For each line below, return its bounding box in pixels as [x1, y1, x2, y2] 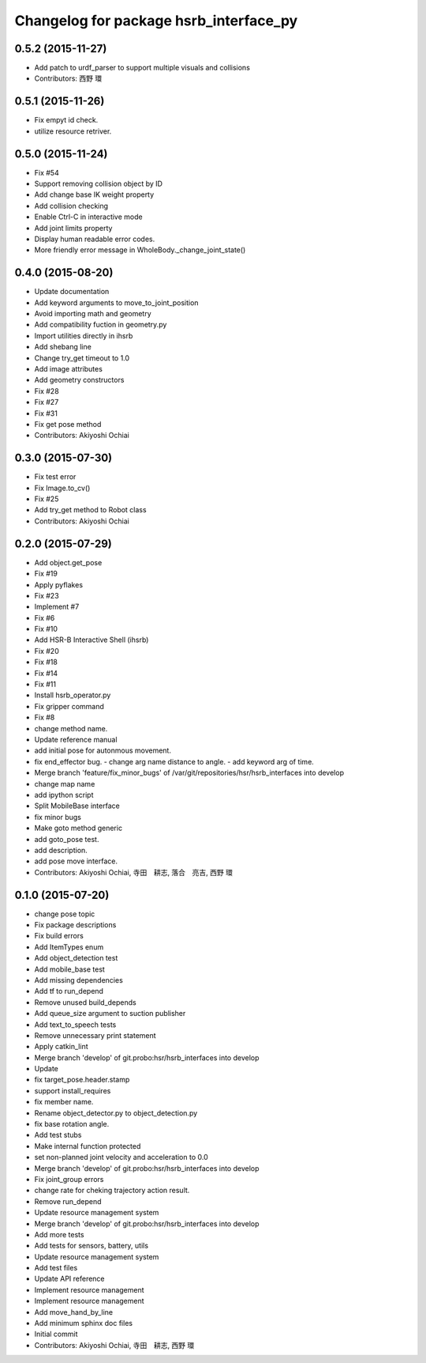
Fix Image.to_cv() [34, 483, 91, 493]
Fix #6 [34, 613, 55, 622]
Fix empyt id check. [34, 115, 99, 125]
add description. [34, 845, 88, 855]
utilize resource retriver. [34, 126, 112, 136]
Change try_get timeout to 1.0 [34, 353, 130, 363]
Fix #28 [34, 386, 59, 395]
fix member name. [34, 1097, 94, 1107]
